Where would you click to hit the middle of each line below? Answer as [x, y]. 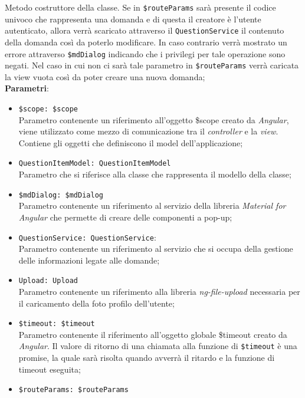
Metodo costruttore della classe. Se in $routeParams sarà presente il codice [140, 7]
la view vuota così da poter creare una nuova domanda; [105, 76]
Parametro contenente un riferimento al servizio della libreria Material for [152, 205]
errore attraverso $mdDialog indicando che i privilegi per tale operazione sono [145, 53]
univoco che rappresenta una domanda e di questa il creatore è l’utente [133, 19]
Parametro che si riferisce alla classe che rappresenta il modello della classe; [155, 174]
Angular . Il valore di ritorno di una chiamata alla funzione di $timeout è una [158, 346]
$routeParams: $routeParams [73, 390]
